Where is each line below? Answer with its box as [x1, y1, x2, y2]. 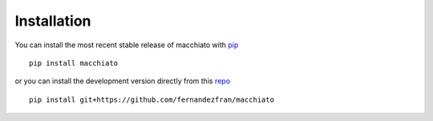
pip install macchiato [29, 58, 119, 67]
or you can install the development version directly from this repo [14, 76, 231, 86]
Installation [14, 12, 91, 30]
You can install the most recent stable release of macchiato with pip [14, 40, 239, 50]
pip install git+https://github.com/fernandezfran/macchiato [29, 95, 274, 104]
